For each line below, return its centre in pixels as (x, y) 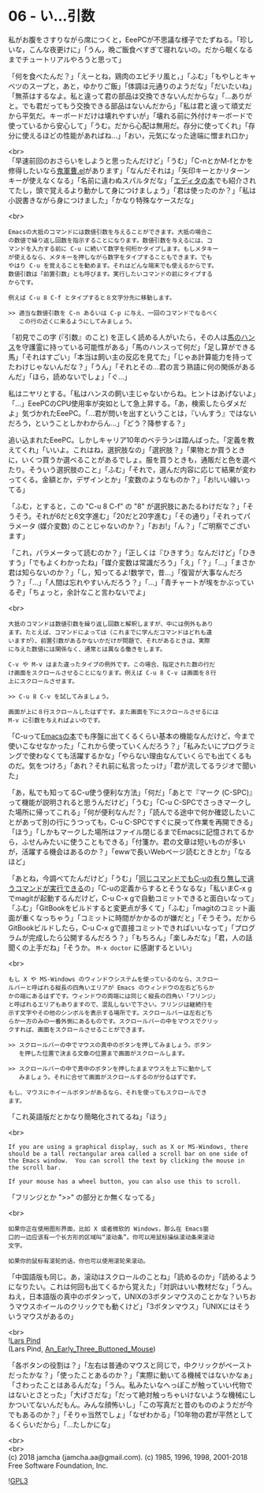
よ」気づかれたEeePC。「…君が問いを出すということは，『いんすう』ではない (132, 413)
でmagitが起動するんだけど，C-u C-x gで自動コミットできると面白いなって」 (131, 898)
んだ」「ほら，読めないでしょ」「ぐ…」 (70, 376)
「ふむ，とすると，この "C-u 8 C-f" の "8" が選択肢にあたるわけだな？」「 (127, 506)
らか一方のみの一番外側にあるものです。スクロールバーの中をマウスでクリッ (113, 1021)
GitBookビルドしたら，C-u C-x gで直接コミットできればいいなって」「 (121, 928)
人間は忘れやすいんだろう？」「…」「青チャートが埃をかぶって (148, 582)
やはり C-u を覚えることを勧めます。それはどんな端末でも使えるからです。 (113, 266)
